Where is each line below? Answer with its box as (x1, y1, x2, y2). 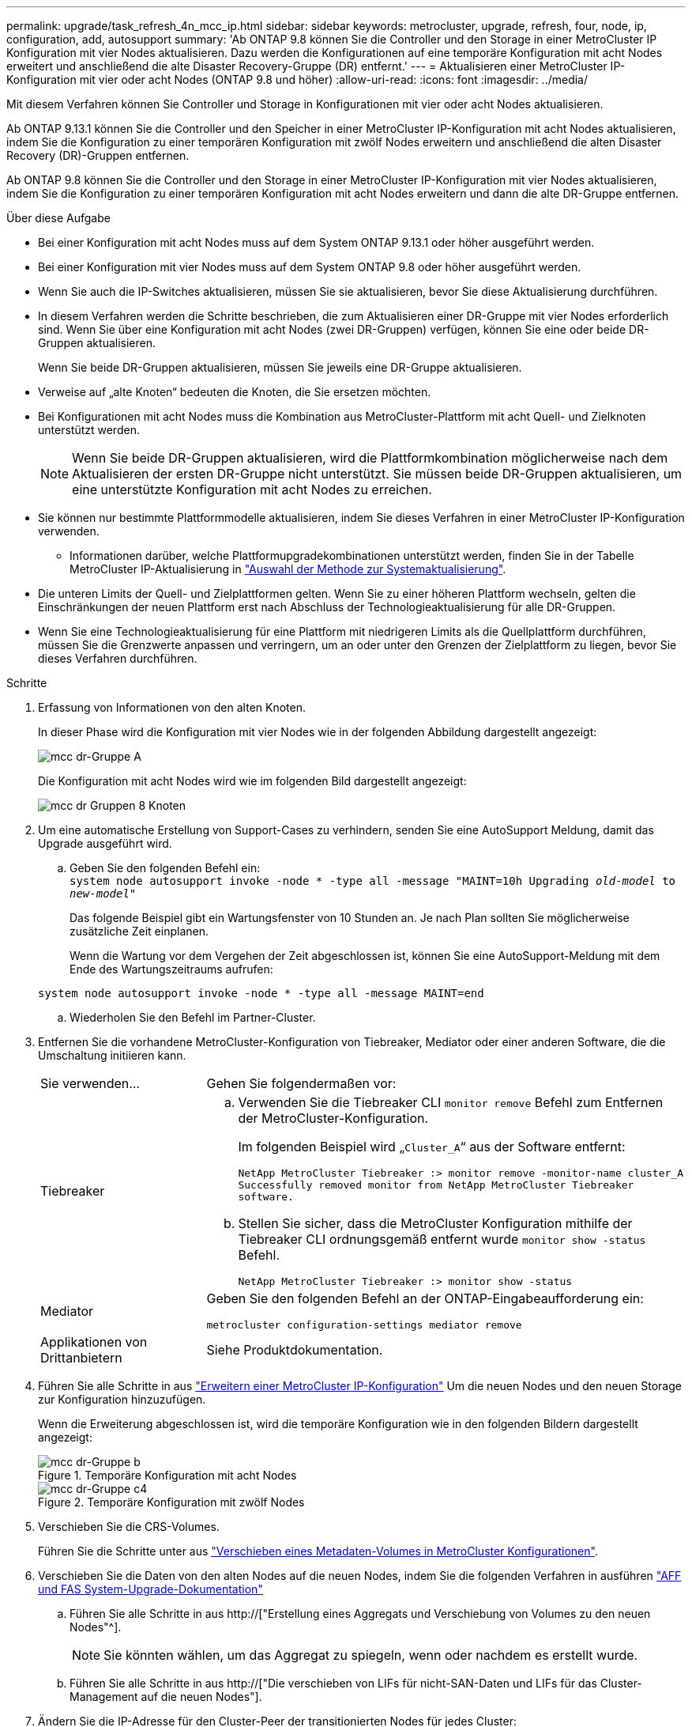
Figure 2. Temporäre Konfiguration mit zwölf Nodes (38, 1495, 305, 1509)
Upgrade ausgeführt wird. (38, 837, 172, 850)
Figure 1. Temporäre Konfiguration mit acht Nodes (38, 1468, 297, 1482)
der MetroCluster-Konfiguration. (238, 1110, 429, 1126)
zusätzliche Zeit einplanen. (70, 924, 209, 938)
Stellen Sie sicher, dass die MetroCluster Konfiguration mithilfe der (238, 1215, 633, 1231)
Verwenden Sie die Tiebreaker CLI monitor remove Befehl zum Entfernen (238, 1094, 664, 1110)
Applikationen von (40, 1334, 148, 1350)
